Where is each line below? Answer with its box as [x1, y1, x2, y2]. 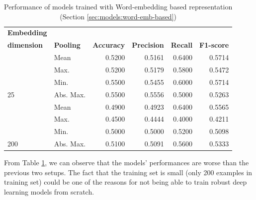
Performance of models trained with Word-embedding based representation [4, 1, 233, 11]
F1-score [199, 40, 229, 50]
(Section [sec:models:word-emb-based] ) [60, 11, 176, 21]
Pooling [54, 40, 81, 50]
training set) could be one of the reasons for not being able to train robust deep [4, 177, 247, 187]
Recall [171, 40, 193, 50]
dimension [7, 40, 43, 50]
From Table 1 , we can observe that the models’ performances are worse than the [4, 157, 249, 168]
